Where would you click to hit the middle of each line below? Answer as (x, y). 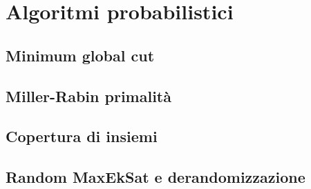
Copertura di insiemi (82, 136)
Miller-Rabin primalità (88, 96)
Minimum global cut (80, 55)
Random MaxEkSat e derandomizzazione (155, 177)
